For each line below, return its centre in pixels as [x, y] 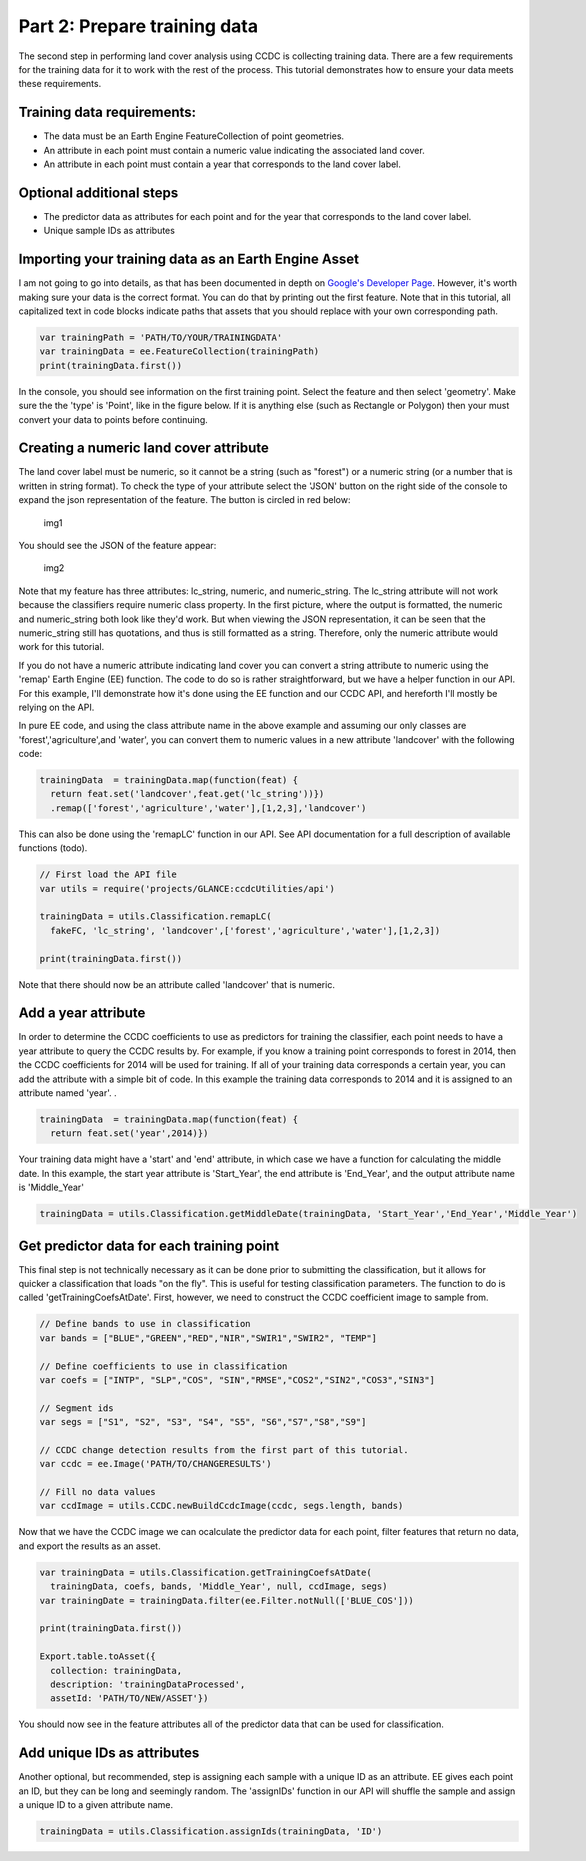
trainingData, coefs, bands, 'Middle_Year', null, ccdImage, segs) [219, 1586]
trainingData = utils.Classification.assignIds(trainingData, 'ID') [211, 1831]
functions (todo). [53, 848]
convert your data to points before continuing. [113, 419]
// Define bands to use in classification [145, 1324]
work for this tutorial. [61, 647]
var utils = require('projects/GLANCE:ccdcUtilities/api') [187, 888]
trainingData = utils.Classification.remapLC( [155, 916]
